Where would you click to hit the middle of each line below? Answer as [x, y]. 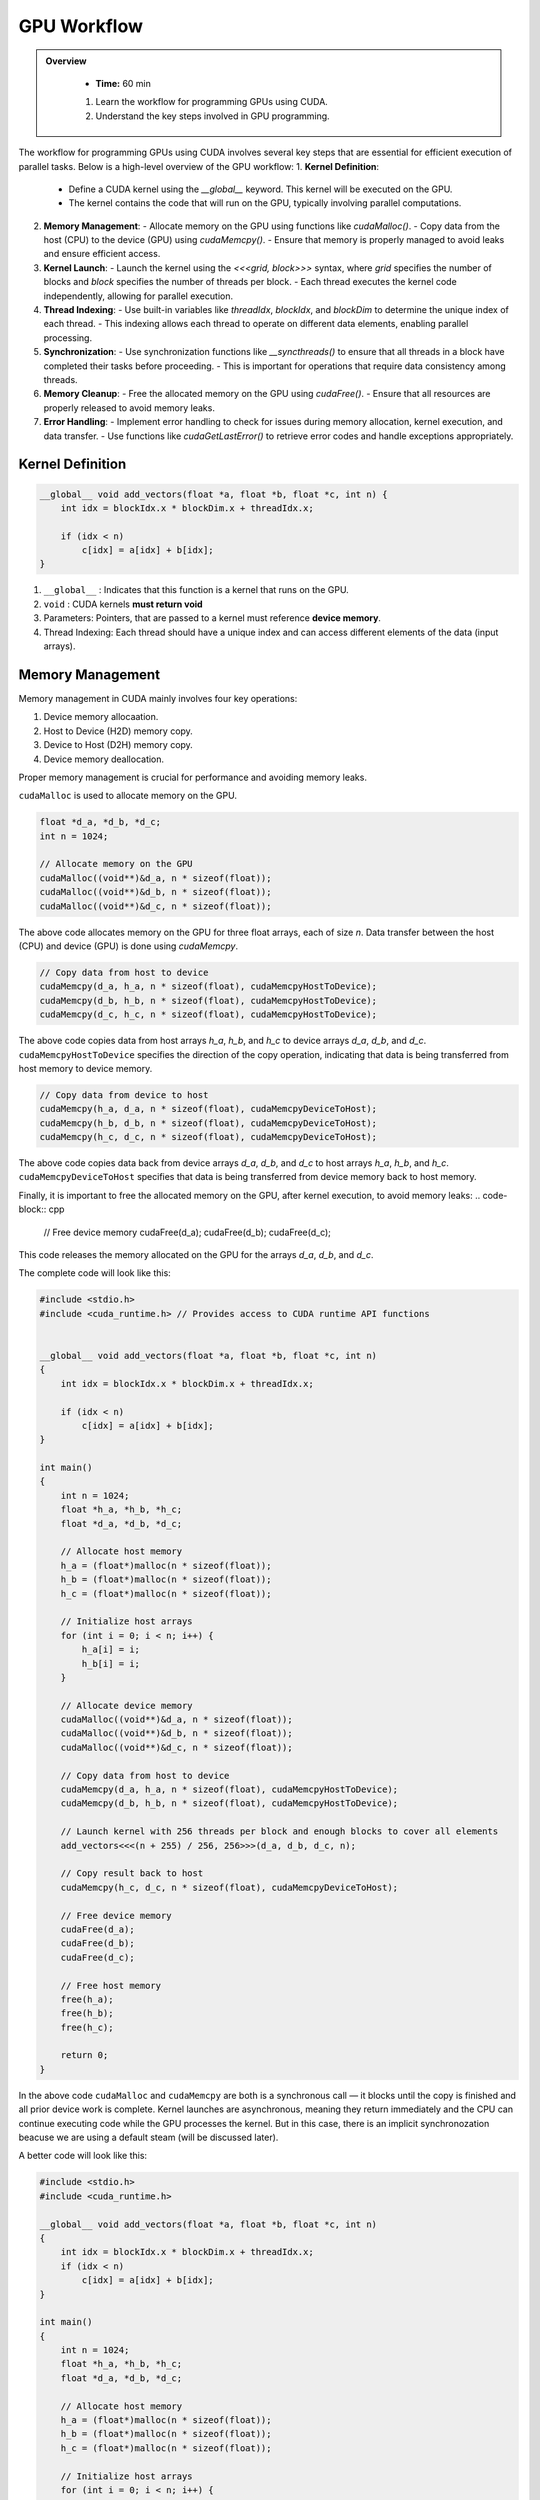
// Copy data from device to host [124, 1094]
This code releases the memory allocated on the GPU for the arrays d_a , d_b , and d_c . [196, 1254]
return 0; [84, 2055]
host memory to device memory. [85, 1068]
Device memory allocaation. [101, 717]
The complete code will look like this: [95, 1273]
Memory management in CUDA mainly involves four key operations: [158, 698]
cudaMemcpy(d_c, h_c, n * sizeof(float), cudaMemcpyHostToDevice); [208, 1014]
